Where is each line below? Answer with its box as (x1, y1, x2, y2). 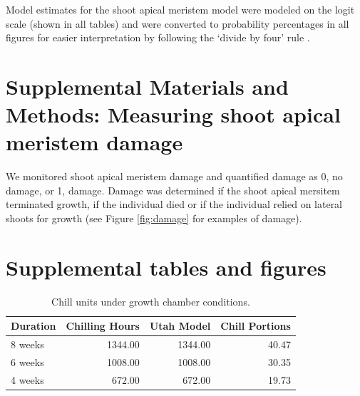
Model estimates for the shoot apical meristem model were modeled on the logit (6, 2, 355, 16)
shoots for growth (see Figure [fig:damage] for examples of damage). (6, 211, 302, 226)
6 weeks (11, 355, 44, 370)
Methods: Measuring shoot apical (6, 100, 341, 129)
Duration (11, 318, 56, 333)
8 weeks (11, 337, 44, 352)
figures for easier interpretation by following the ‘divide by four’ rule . (6, 30, 310, 45)
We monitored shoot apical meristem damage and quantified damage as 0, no (6, 169, 343, 184)
